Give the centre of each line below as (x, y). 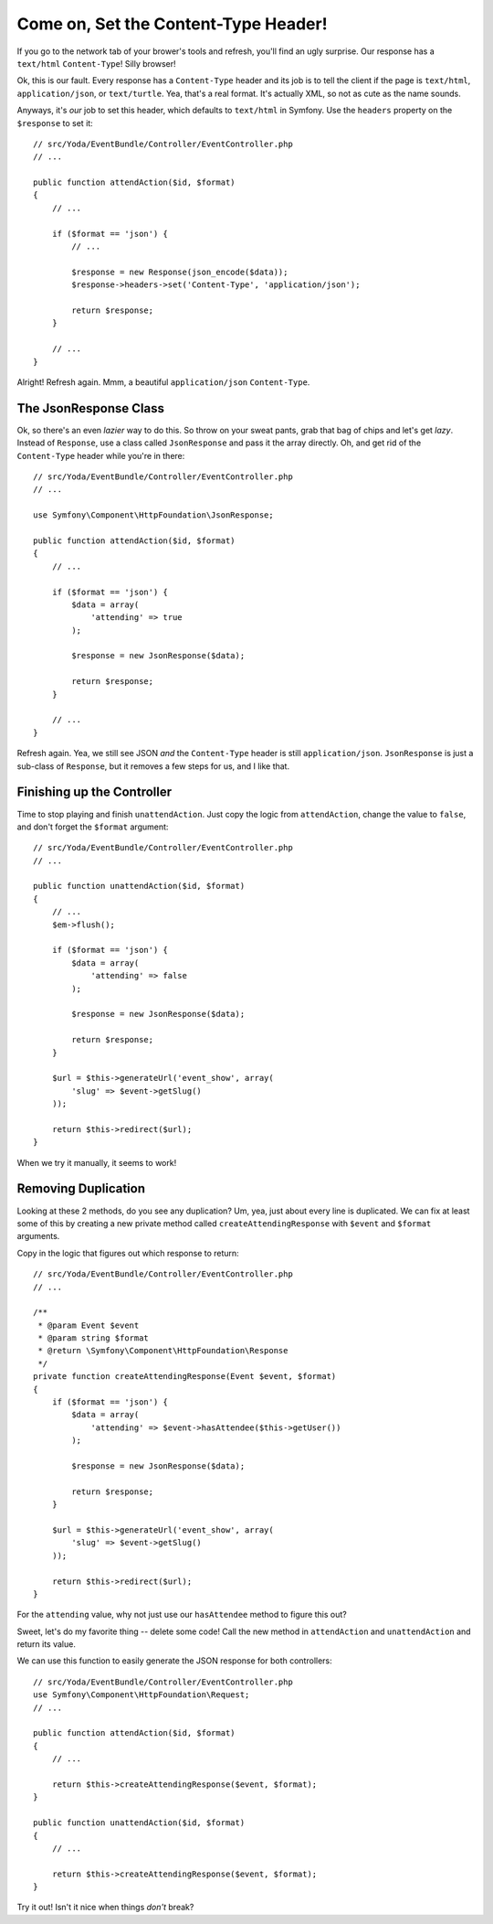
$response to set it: (55, 123)
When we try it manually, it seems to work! (97, 1162)
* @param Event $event (89, 1325)
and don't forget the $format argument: (93, 827)
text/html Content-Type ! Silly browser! (97, 63)
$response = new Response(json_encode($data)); (180, 272)
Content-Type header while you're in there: (101, 455)
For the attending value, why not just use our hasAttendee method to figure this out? (182, 1615)
